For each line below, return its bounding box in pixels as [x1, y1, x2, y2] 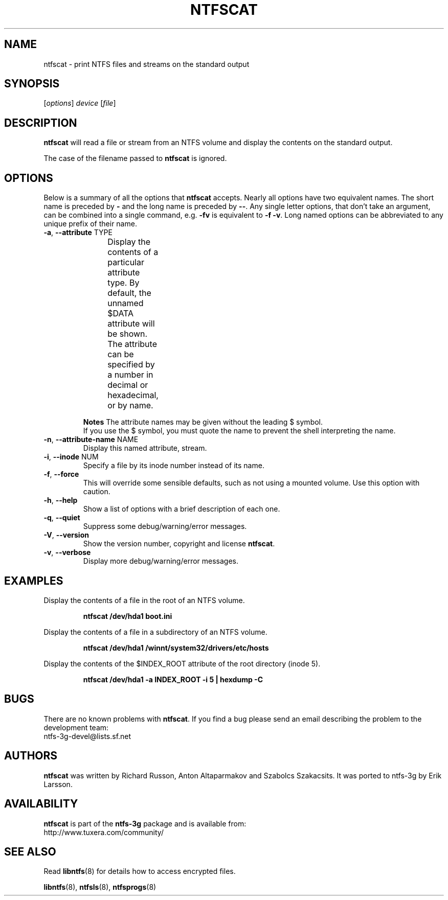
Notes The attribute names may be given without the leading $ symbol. [83, 418, 323, 427]
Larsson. [43, 779, 73, 789]
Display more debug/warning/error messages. [83, 557, 239, 566]
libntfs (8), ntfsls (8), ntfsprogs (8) [43, 883, 156, 892]
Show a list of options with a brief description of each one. [83, 504, 280, 514]
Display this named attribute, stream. [83, 444, 207, 453]
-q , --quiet [43, 513, 80, 522]
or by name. [107, 400, 153, 411]
